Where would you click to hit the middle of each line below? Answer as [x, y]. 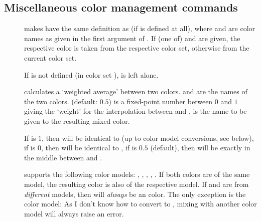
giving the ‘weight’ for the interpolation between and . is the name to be [136, 111]
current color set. [50, 57]
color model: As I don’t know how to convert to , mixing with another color [141, 204]
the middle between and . [63, 157]
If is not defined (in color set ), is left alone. [91, 74]
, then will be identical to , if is [89, 148]
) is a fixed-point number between [161, 101]
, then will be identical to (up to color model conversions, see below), [148, 138]
